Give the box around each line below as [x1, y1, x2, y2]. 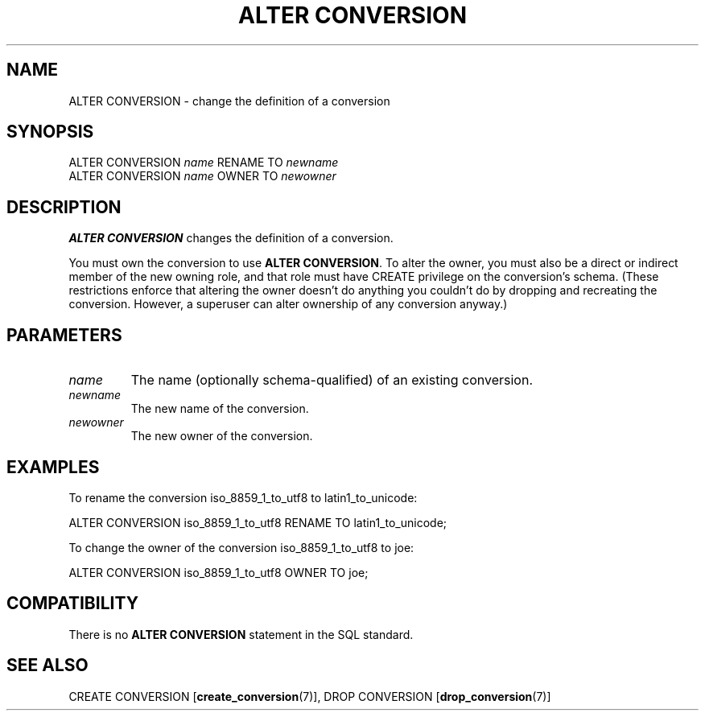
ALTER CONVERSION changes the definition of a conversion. [68, 231, 394, 245]
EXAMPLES [6, 456, 100, 477]
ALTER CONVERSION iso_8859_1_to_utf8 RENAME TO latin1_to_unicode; [68, 515, 447, 530]
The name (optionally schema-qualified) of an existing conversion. [130, 372, 533, 389]
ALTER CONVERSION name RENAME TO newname [68, 155, 339, 170]
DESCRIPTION [6, 196, 122, 217]
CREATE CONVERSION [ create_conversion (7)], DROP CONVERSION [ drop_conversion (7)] [68, 689, 551, 703]
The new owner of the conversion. [130, 429, 313, 443]
